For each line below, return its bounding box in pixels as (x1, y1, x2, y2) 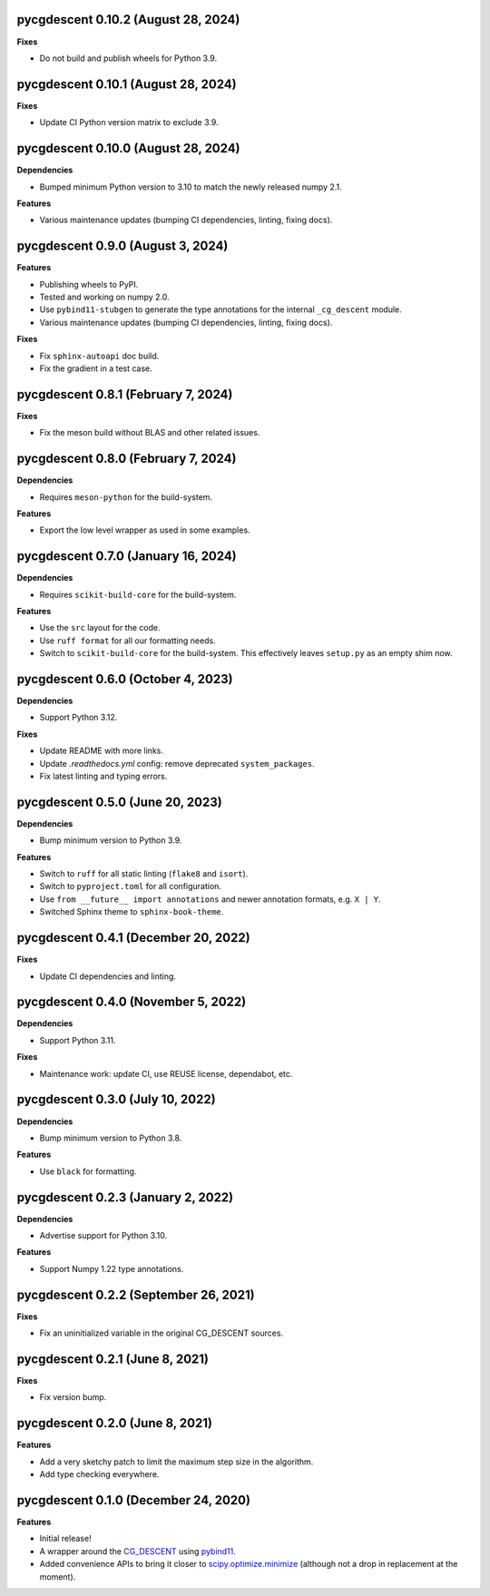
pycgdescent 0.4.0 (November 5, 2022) (16, 994, 247, 1010)
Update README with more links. (39, 745, 163, 757)
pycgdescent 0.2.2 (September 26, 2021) (16, 1287, 255, 1302)
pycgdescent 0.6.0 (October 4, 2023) (16, 671, 233, 687)
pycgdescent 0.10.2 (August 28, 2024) (16, 12, 240, 27)
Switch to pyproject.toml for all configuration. (39, 881, 222, 892)
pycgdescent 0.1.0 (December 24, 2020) (16, 1493, 251, 1508)
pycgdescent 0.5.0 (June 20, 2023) (16, 794, 222, 809)
